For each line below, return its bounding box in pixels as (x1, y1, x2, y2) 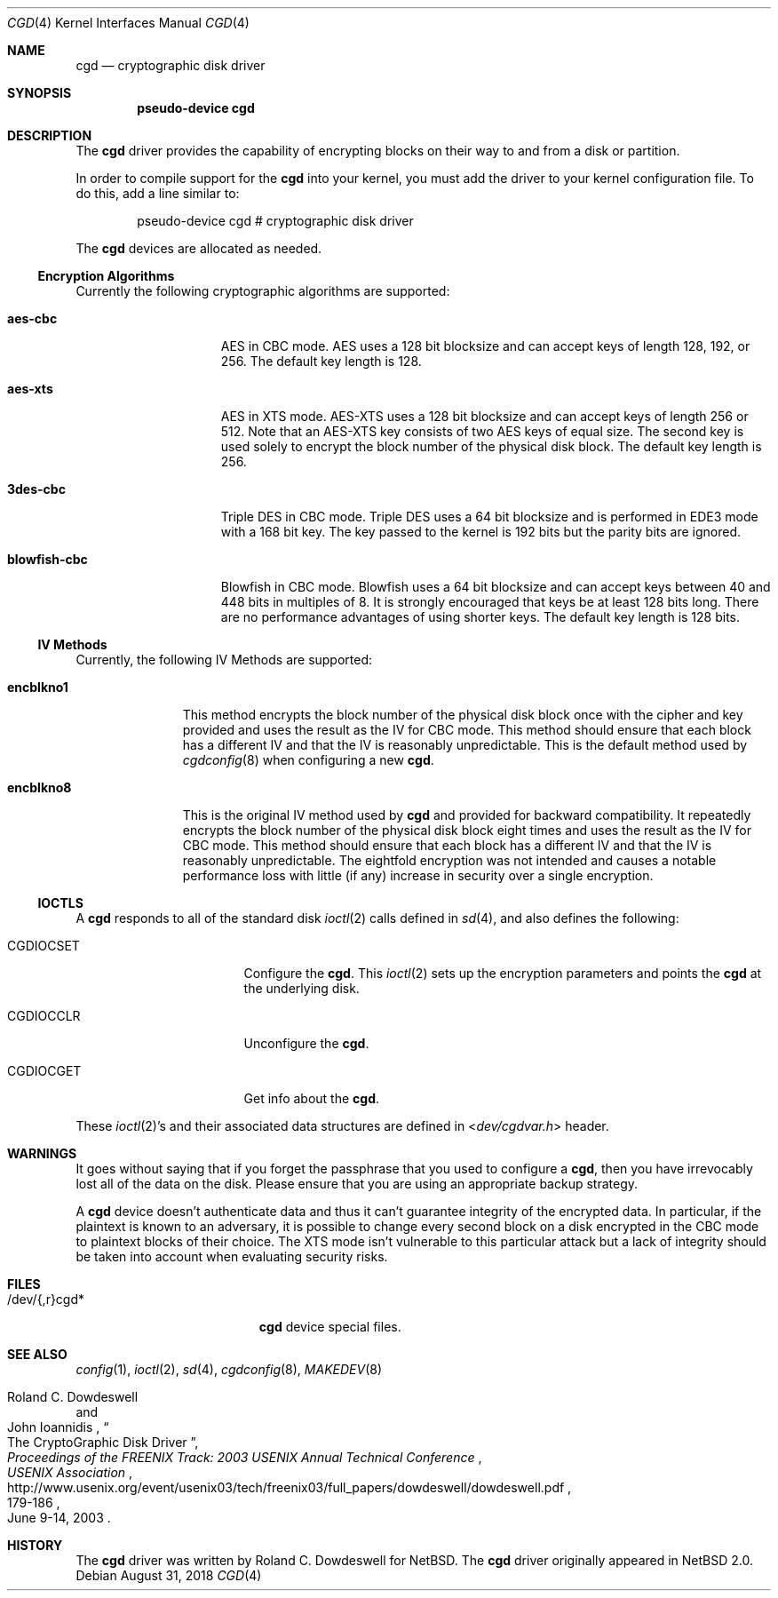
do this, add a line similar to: (75, 186, 240, 201)
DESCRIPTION (7, 128, 92, 143)
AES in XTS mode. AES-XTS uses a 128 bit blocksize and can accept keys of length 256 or (220, 409, 749, 424)
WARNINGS (7, 1146, 77, 1161)
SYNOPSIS (7, 85, 72, 100)
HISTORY (7, 1538, 63, 1553)
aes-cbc (7, 311, 58, 326)
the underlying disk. (243, 981, 360, 996)
